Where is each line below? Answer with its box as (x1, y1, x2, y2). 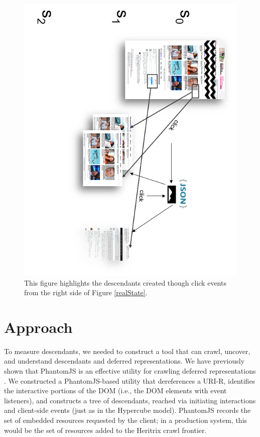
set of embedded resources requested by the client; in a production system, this (4, 414, 247, 425)
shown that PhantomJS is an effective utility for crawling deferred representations (4, 366, 256, 376)
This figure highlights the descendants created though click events (24, 277, 226, 288)
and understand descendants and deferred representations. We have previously (4, 356, 245, 366)
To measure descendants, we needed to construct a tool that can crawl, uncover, (4, 345, 250, 356)
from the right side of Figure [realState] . (24, 287, 148, 298)
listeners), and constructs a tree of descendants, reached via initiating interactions (4, 395, 256, 405)
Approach (4, 316, 73, 337)
